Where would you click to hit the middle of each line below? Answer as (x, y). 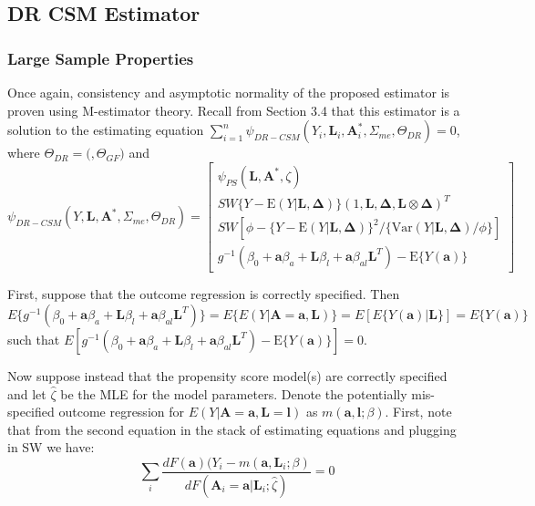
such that (34, 339)
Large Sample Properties (101, 58)
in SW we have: (51, 447)
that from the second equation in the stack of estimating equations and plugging (232, 429)
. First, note (418, 412)
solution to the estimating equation (106, 130)
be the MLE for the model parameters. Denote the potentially (234, 393)
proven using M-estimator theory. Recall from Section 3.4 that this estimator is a (234, 110)
